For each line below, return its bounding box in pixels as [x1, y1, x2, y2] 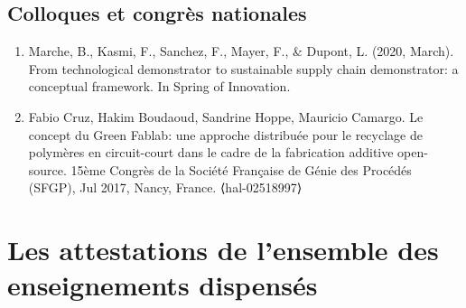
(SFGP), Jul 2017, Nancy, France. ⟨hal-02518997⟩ [28, 178, 303, 197]
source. [28, 160, 67, 179]
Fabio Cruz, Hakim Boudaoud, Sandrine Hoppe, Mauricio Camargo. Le [28, 107, 424, 126]
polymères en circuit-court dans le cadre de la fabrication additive [28, 143, 394, 162]
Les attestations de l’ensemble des [7, 231, 439, 268]
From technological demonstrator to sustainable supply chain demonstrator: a [28, 59, 459, 78]
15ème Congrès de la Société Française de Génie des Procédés [70, 160, 412, 179]
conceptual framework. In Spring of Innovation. [28, 77, 291, 96]
